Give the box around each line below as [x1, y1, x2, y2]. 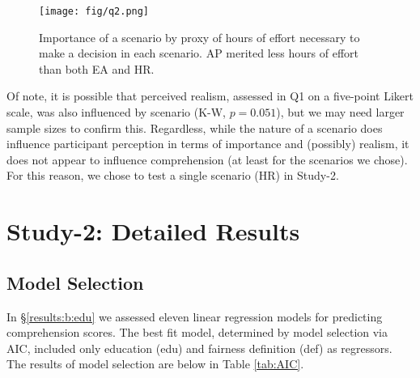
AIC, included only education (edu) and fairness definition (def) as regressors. [6, 339, 392, 356]
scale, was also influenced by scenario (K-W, [6, 104, 226, 121]
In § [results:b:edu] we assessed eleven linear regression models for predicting [6, 308, 383, 325]
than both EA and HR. [39, 60, 155, 77]
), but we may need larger [276, 104, 405, 121]
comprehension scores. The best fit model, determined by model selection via [6, 324, 388, 341]
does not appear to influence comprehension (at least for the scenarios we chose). [6, 151, 408, 168]
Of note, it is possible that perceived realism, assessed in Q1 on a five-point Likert [6, 87, 414, 104]
